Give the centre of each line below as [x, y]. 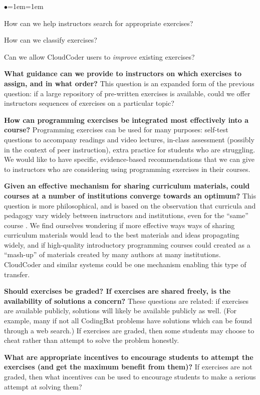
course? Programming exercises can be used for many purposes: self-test [116, 130]
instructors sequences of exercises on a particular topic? [89, 103]
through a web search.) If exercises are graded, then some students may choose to [129, 330]
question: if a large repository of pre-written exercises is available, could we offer [127, 93]
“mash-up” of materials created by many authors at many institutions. [112, 254]
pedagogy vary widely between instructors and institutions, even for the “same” [126, 215]
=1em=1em [26, 6]
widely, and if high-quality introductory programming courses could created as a [127, 244]
